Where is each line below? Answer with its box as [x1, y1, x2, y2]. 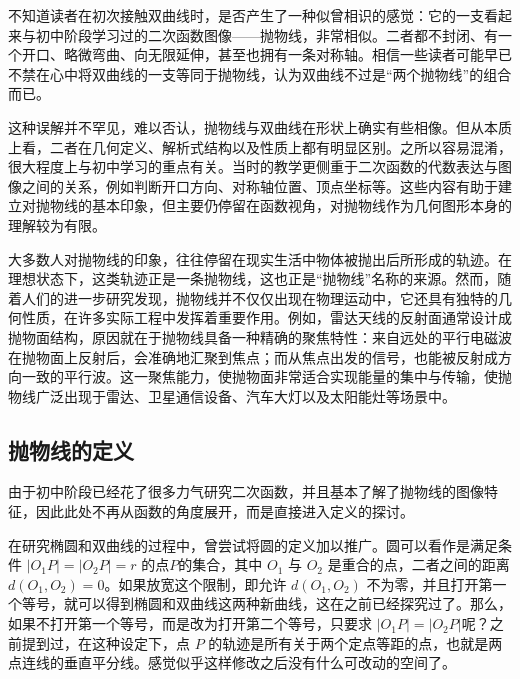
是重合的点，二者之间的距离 [327, 554, 510, 575]
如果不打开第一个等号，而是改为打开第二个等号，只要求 [8, 613, 372, 634]
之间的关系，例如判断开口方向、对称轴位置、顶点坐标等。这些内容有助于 [21, 175, 498, 196]
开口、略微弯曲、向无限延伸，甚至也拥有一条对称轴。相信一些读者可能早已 [21, 44, 512, 65]
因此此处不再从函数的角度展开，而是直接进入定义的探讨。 [35, 501, 414, 522]
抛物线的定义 [8, 434, 134, 465]
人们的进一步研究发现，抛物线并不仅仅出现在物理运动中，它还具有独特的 [21, 287, 498, 308]
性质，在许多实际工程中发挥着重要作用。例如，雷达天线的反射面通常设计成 [21, 307, 512, 328]
